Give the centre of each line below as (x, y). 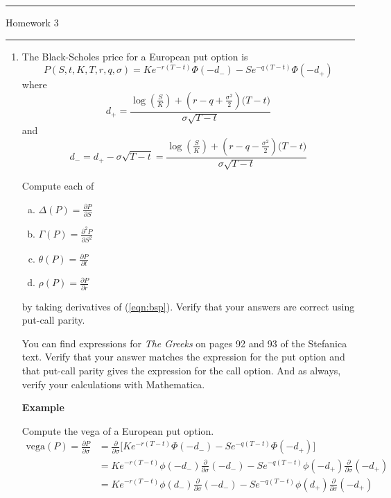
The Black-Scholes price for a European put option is (135, 56)
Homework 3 (32, 22)
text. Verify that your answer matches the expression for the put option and (183, 357)
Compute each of (58, 186)
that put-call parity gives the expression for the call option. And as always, (181, 371)
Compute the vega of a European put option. (118, 430)
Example (43, 407)
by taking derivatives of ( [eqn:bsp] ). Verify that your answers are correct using (188, 306)
